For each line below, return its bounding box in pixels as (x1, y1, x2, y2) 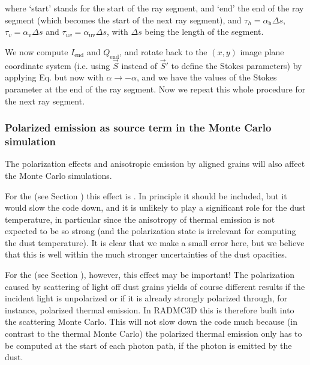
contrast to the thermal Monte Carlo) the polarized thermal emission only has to (5, 327, 302, 340)
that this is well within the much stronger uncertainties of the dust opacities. (5, 248, 287, 261)
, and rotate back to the (119, 45, 207, 58)
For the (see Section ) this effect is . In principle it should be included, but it (5, 189, 287, 202)
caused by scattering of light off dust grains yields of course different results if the (5, 280, 305, 292)
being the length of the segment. (145, 25, 264, 38)
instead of (121, 59, 157, 71)
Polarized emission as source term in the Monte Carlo (5, 120, 272, 135)
